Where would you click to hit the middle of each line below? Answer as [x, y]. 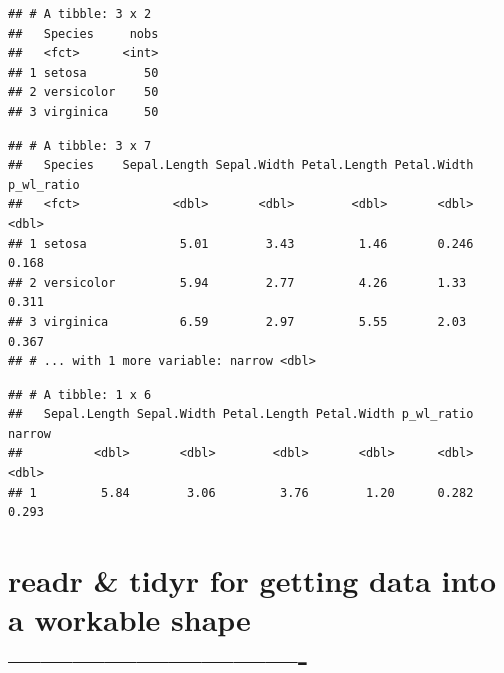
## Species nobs [83, 33]
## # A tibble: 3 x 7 [80, 145]
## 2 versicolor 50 [83, 92]
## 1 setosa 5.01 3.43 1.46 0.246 [241, 243]
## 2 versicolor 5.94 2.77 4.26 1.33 [237, 282]
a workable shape [129, 619]
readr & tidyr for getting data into [252, 580]
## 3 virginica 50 [83, 111]
